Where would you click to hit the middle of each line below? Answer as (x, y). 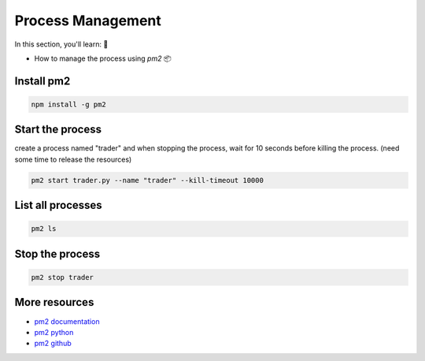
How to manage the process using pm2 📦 (103, 58)
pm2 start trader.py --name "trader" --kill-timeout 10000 (147, 180)
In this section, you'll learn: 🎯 (61, 44)
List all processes (58, 205)
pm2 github (53, 344)
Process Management (88, 20)
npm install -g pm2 (68, 104)
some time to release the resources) (73, 159)
